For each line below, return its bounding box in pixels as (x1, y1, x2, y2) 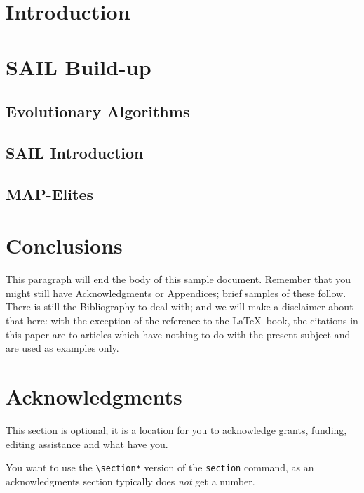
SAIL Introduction (6, 141, 144, 163)
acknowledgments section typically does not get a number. (6, 473, 255, 488)
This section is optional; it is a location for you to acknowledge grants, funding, (6, 422, 347, 437)
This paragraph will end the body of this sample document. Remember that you (6, 272, 351, 287)
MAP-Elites (6, 183, 93, 204)
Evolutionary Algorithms (6, 100, 190, 122)
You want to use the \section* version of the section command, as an (6, 460, 314, 475)
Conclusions (6, 231, 123, 260)
